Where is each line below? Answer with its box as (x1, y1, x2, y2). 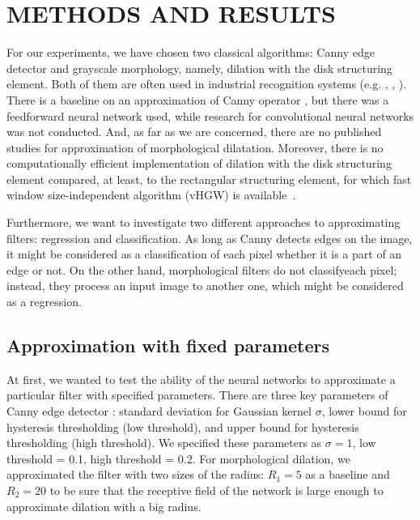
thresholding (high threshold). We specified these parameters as (6, 434, 322, 451)
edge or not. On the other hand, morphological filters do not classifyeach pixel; (6, 261, 397, 278)
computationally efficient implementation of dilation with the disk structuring (6, 155, 392, 172)
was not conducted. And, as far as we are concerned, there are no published (6, 123, 382, 140)
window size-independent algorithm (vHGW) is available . (6, 186, 296, 203)
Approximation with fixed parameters (6, 333, 330, 358)
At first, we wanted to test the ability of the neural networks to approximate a (6, 370, 396, 387)
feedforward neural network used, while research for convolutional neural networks (6, 107, 414, 124)
